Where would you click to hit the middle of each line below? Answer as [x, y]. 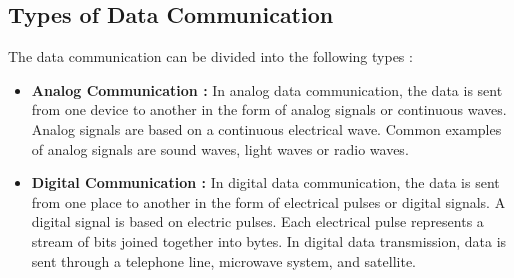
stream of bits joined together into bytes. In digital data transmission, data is [269, 240]
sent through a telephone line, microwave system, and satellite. [223, 260]
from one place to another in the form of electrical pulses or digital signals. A [268, 201]
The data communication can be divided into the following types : [210, 56]
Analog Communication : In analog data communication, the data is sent [267, 89]
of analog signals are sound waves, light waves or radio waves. [220, 148]
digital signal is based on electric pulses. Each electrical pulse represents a [257, 221]
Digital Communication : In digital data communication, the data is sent [265, 182]
